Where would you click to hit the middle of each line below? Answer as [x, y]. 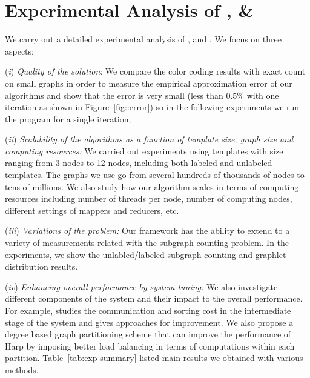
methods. [22, 369]
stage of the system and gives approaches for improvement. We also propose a [149, 322]
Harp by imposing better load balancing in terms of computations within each [150, 346]
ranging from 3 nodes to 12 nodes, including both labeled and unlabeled [139, 163]
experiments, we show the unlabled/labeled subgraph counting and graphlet [146, 254]
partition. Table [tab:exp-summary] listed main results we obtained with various [154, 358]
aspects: [19, 51]
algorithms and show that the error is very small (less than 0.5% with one [142, 95]
